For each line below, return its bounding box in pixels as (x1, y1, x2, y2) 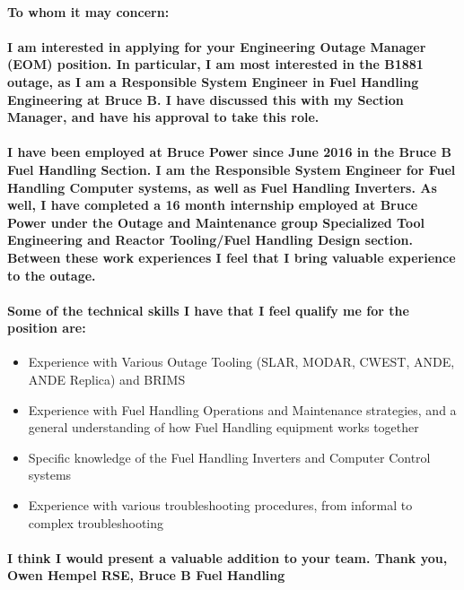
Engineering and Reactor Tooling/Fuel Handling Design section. (7, 230, 413, 249)
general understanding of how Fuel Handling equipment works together (28, 418, 419, 437)
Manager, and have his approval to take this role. (7, 108, 320, 126)
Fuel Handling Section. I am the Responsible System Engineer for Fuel (7, 160, 456, 178)
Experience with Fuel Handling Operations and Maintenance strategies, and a (28, 400, 457, 419)
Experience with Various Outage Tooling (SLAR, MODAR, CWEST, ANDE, (28, 352, 455, 371)
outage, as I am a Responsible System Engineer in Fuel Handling (7, 72, 419, 91)
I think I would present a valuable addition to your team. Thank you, (7, 548, 448, 567)
